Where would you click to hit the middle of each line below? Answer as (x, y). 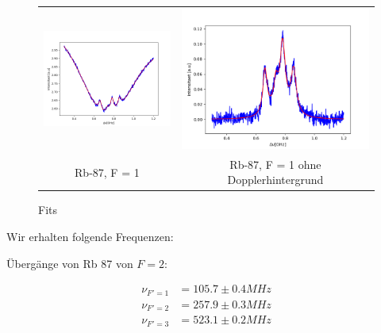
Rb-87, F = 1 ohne (275, 164)
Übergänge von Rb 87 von (70, 263)
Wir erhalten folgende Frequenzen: (90, 237)
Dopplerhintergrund (275, 180)
